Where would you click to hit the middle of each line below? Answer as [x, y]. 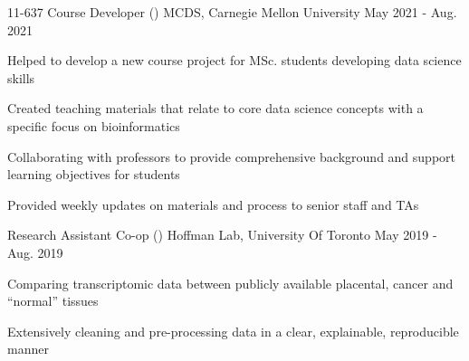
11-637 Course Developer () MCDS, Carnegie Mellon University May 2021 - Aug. [232, 12]
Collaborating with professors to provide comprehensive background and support [231, 156]
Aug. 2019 [35, 252]
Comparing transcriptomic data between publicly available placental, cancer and [230, 283]
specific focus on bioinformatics [94, 125]
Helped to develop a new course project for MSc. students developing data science [234, 60]
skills [21, 77]
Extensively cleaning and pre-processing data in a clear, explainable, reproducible [233, 331]
